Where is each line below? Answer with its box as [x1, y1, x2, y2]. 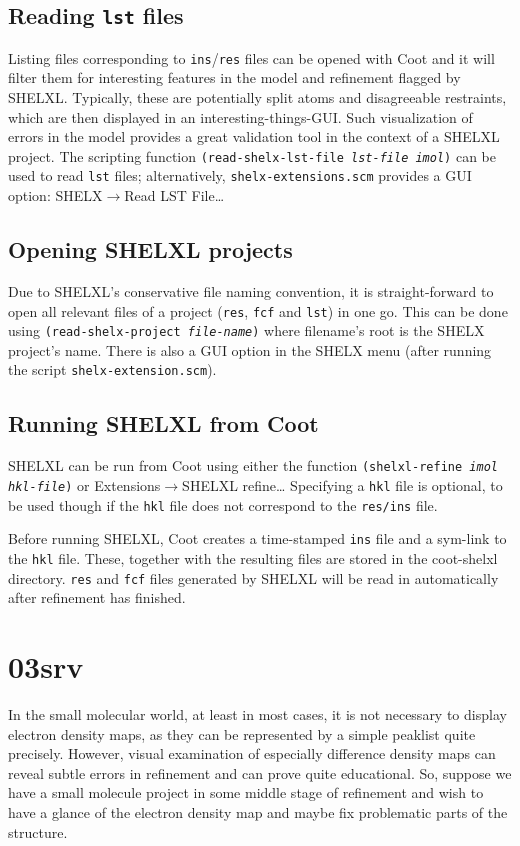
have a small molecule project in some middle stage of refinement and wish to [8, 782, 484, 803]
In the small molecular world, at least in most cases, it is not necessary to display [8, 703, 507, 724]
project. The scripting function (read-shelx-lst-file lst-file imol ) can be [8, 145, 496, 166]
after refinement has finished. [8, 587, 186, 608]
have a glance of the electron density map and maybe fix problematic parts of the [8, 801, 508, 822]
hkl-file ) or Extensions [8, 474, 161, 495]
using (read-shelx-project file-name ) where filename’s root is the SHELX [8, 320, 485, 341]
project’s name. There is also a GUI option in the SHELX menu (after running [8, 339, 492, 360]
